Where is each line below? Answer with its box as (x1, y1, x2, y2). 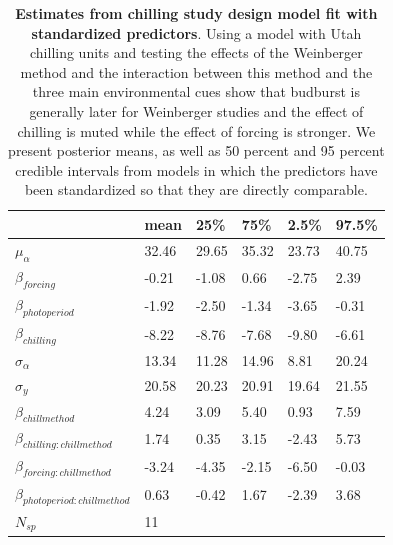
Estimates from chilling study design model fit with (15, 3, 378, 23)
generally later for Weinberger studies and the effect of (29, 100, 364, 121)
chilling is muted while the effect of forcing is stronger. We (17, 120, 376, 141)
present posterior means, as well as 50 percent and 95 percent (8, 140, 385, 161)
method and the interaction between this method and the (20, 61, 373, 82)
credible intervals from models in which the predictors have (15, 159, 378, 180)
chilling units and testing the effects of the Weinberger (29, 42, 363, 63)
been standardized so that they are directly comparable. (24, 179, 368, 200)
